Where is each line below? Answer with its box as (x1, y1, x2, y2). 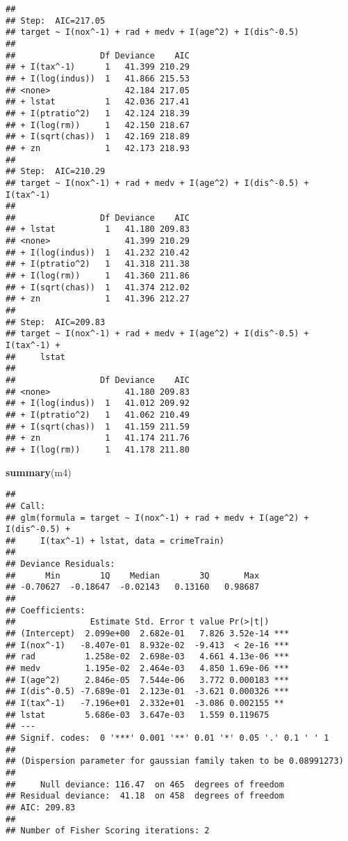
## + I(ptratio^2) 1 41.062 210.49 (6, 409, 190, 420)
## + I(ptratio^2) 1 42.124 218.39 (6, 108, 190, 118)
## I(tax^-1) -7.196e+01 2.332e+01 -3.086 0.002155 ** (6, 698, 284, 708)
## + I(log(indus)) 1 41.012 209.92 (6, 398, 190, 409)
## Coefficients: (6, 605, 85, 615)
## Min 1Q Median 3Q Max (6, 570, 260, 581)
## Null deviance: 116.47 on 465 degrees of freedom (6, 779, 284, 789)
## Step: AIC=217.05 (6, 15, 106, 26)
